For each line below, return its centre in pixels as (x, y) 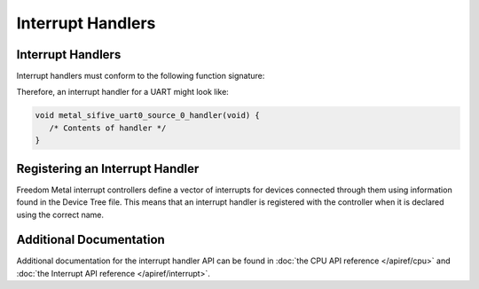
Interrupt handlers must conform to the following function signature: (141, 76)
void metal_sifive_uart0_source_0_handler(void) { (148, 116)
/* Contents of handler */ (108, 128)
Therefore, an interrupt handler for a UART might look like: (123, 92)
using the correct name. (60, 215)
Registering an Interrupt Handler (108, 168)
